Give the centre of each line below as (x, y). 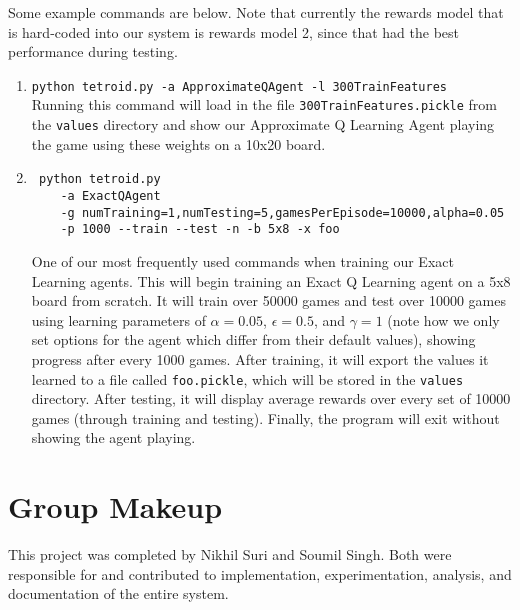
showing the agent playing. (113, 437)
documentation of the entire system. (118, 593)
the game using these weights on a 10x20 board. (178, 143)
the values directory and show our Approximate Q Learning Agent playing (263, 124)
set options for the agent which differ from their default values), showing (253, 339)
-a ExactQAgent (110, 196)
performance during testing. (93, 51)
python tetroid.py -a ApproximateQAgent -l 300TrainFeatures (239, 86)
